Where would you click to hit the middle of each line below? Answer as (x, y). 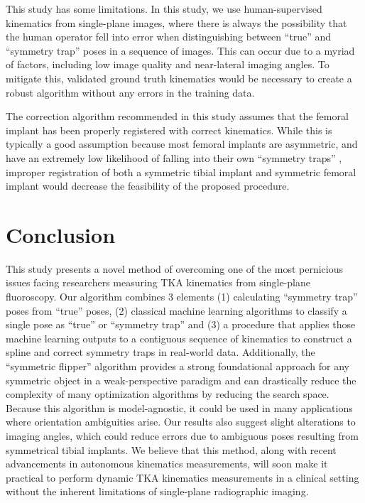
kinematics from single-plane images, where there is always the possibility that (176, 22)
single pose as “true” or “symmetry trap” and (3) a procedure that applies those (181, 324)
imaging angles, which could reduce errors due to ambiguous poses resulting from (182, 435)
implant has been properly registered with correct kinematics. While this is (169, 130)
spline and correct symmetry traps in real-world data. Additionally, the (160, 352)
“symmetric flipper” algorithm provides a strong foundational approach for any (178, 366)
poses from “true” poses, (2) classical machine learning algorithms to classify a (176, 310)
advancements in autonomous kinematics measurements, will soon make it (167, 464)
